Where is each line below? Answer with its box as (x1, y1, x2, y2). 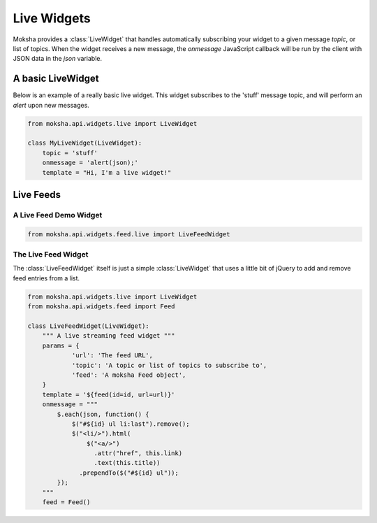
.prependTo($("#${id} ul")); (79, 468, 179, 477)
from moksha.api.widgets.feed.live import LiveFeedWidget (27, 230, 230, 238)
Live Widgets (13, 10, 91, 26)
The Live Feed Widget (13, 250, 89, 259)
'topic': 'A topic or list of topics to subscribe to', (71, 361, 267, 369)
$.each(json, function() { (57, 410, 149, 418)
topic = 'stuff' (42, 149, 98, 157)
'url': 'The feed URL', (71, 352, 154, 359)
